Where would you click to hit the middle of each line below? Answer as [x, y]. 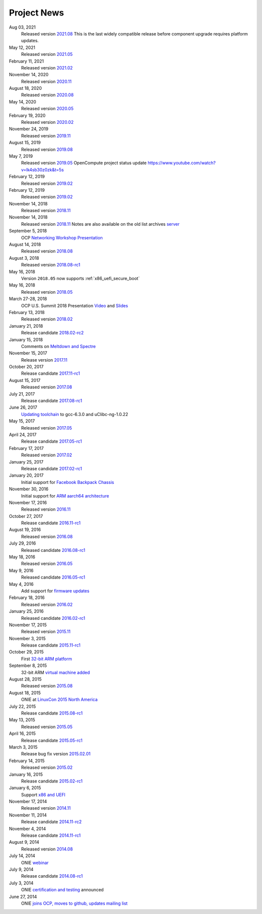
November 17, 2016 [28, 502]
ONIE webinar [35, 863]
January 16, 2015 [26, 774]
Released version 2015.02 [47, 767]
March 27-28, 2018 [28, 299]
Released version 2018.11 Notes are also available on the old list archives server [100, 224]
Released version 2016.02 [47, 604]
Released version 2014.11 [46, 808]
